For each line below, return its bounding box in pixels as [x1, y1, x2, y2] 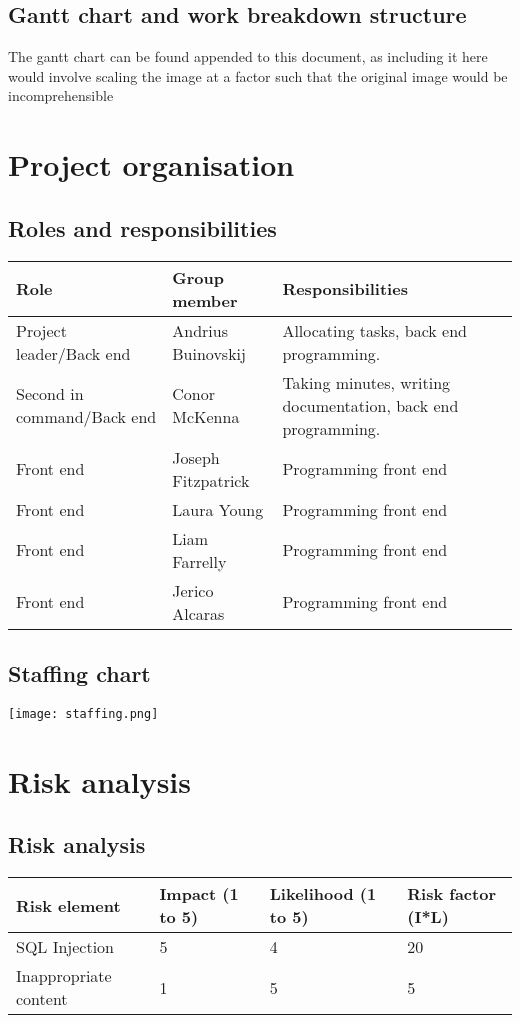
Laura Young [172, 497, 264, 521]
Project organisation [8, 144, 295, 185]
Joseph [172, 445, 220, 469]
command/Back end [16, 405, 157, 429]
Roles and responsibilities [8, 212, 277, 243]
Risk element [16, 893, 121, 917]
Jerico [172, 578, 214, 602]
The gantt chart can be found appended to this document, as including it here [8, 46, 488, 67]
